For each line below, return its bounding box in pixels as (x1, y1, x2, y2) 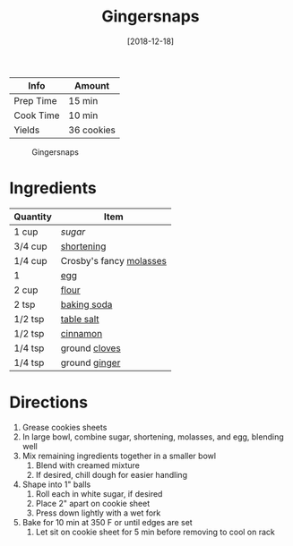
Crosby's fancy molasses (60, 254, 168, 267)
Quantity (13, 210, 52, 223)
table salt (60, 312, 100, 325)
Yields (13, 124, 40, 136)
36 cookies (68, 124, 116, 136)
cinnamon (60, 327, 103, 339)
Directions (9, 392, 88, 413)
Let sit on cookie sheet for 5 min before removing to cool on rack (35, 526, 276, 537)
